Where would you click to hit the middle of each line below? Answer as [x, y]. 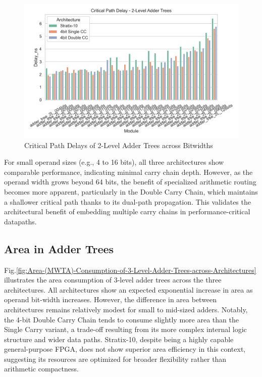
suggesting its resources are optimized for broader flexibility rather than [115, 359]
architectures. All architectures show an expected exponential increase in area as [128, 289]
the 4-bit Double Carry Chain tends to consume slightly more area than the [121, 319]
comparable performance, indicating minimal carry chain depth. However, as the [128, 172]
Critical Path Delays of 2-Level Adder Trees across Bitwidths [119, 145]
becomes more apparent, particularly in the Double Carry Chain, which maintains [131, 191]
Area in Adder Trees [59, 248]
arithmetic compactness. [41, 369]
